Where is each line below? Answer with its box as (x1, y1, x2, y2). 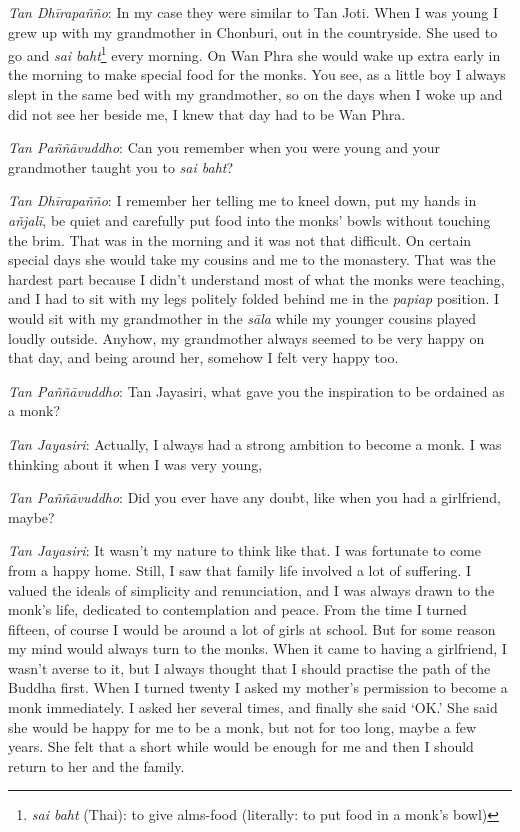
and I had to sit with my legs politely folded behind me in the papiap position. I (8, 288, 500, 309)
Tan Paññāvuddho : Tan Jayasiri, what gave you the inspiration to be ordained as (8, 380, 505, 401)
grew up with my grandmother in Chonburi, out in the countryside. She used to (8, 21, 498, 42)
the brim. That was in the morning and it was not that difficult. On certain (8, 229, 472, 250)
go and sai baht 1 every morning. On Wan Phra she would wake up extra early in (8, 42, 501, 65)
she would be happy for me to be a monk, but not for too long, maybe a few (8, 716, 476, 737)
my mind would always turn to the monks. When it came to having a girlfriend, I (8, 638, 507, 659)
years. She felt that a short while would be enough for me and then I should (8, 736, 474, 757)
